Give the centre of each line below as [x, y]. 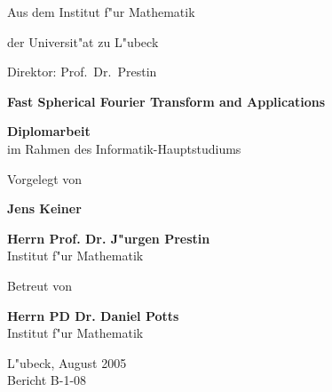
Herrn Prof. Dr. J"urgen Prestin [109, 238]
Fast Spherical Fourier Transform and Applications [166, 101]
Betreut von [40, 285]
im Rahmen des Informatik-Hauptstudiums [124, 148]
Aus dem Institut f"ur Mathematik [101, 12]
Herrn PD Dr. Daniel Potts [93, 315]
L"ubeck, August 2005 [67, 362]
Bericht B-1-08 [47, 380]
